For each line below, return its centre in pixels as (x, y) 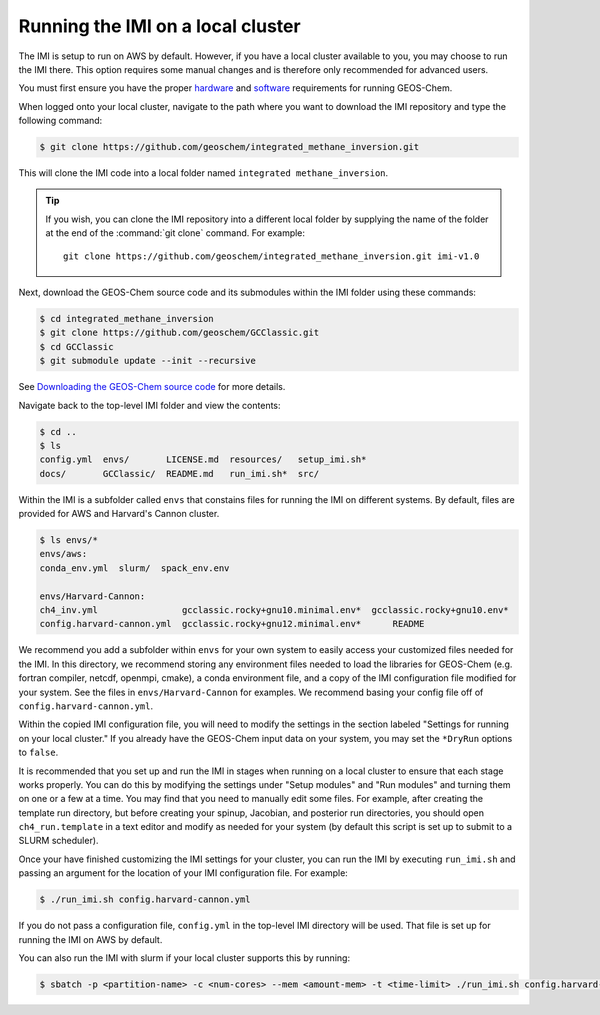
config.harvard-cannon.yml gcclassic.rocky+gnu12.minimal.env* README (232, 624)
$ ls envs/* (69, 540)
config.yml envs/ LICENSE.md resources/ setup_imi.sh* (203, 459)
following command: (60, 121)
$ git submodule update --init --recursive (148, 361)
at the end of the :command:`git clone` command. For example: (175, 233)
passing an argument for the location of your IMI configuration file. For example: (183, 873)
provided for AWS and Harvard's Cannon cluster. (119, 514)
